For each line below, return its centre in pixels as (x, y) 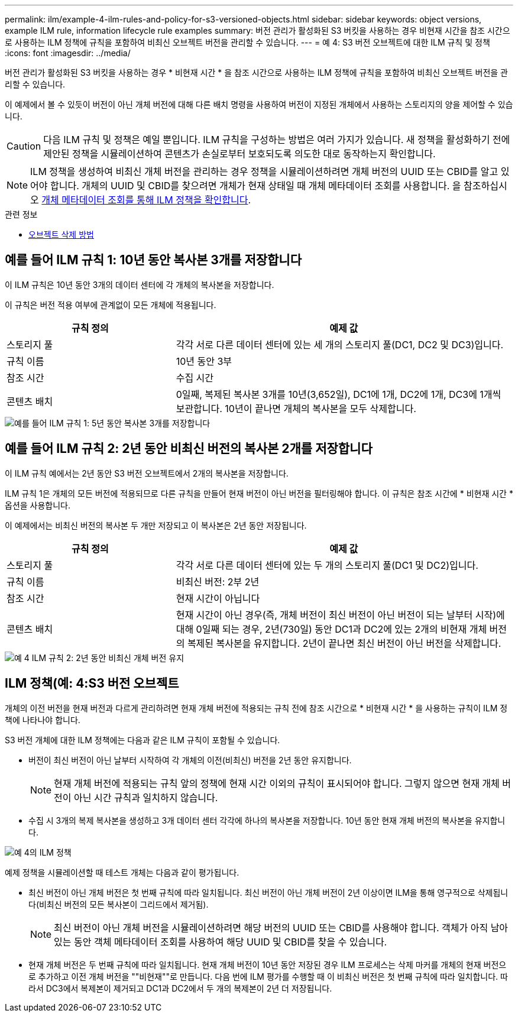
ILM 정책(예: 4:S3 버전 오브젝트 (92, 684)
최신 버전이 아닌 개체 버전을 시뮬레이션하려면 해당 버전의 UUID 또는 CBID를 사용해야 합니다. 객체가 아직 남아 (281, 927)
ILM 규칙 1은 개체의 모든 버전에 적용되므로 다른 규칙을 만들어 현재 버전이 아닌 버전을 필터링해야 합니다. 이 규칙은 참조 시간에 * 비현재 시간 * (259, 493)
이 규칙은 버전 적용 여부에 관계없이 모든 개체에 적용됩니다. (111, 305)
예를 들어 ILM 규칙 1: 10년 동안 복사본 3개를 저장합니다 (153, 260)
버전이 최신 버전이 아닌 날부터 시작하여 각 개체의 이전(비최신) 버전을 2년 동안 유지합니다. (190, 760)
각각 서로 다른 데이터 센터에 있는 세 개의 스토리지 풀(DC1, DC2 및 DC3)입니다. (340, 344)
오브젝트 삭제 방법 (61, 234)
